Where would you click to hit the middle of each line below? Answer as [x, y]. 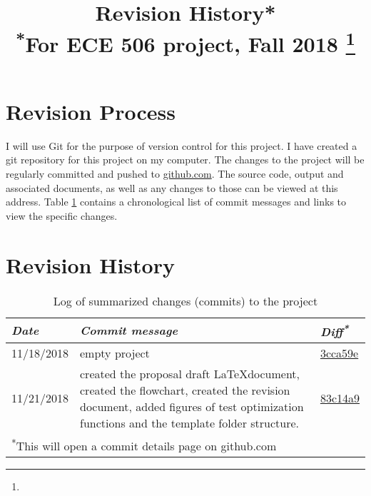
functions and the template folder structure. [190, 422]
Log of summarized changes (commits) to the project [185, 300]
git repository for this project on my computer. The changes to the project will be [185, 160]
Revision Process [91, 111]
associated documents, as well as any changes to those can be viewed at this [172, 187]
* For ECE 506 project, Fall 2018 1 [185, 42]
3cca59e [339, 353]
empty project [115, 353]
